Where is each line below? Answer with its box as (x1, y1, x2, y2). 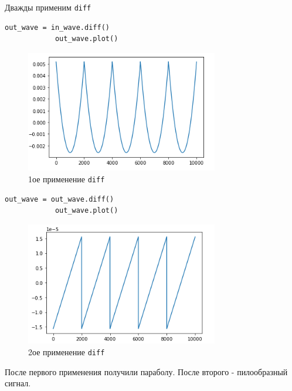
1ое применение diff (28, 172, 105, 185)
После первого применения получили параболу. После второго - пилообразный (5, 365, 288, 378)
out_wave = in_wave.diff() (5, 23, 110, 32)
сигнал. (5, 377, 31, 389)
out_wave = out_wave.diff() (5, 195, 114, 203)
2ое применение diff (28, 345, 105, 358)
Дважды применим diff (5, 1, 91, 13)
